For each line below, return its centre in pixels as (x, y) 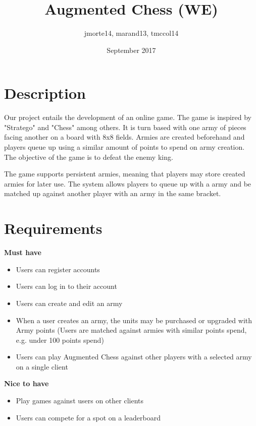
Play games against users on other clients (80, 401)
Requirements (53, 228)
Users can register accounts (58, 269)
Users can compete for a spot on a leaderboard (88, 417)
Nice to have (27, 383)
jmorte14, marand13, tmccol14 (131, 33)
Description (45, 93)
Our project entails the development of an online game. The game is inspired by (128, 117)
